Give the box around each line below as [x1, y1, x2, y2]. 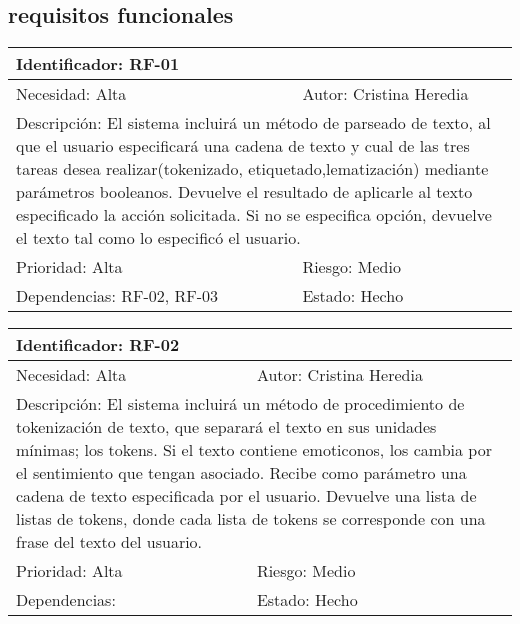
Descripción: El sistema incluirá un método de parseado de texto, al [16, 111, 491, 135]
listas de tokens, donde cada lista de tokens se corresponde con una [16, 507, 486, 531]
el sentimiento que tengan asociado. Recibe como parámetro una [16, 461, 467, 485]
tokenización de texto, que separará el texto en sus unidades [16, 415, 437, 439]
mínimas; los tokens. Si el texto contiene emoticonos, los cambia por [16, 438, 492, 462]
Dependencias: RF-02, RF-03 [16, 284, 219, 308]
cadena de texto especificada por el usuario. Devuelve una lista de [16, 484, 477, 508]
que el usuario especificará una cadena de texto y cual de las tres [16, 134, 470, 158]
